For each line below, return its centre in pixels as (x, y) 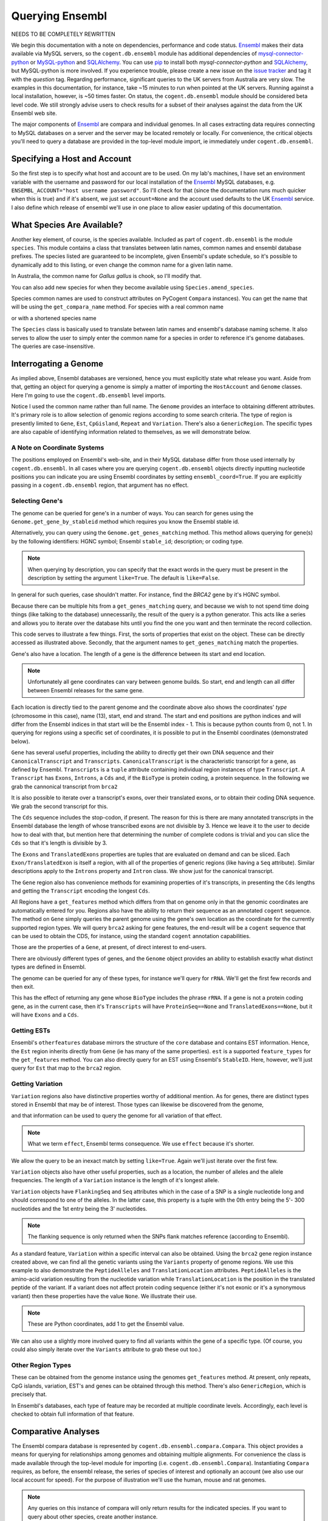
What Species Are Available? (67, 225)
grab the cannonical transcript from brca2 (64, 786)
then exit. (23, 986)
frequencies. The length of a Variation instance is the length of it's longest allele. (115, 1180)
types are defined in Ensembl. (49, 967)
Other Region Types (41, 1365)
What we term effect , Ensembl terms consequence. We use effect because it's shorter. (141, 1144)
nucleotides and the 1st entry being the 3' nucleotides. (79, 1208)
